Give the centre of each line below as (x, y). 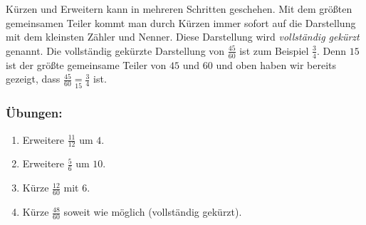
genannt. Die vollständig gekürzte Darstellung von (115, 50)
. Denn (331, 50)
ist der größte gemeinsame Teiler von (86, 64)
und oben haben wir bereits (276, 64)
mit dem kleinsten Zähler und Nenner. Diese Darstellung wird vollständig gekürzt (183, 37)
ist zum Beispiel (274, 50)
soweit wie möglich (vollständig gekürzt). (153, 212)
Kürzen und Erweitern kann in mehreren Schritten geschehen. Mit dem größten (179, 9)
